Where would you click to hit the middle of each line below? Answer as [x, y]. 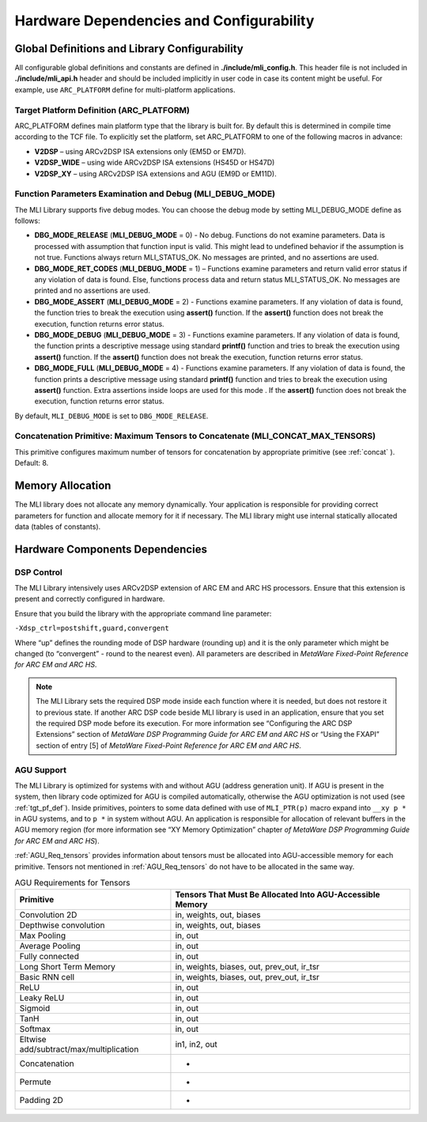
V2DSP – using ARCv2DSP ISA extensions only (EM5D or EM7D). [140, 151]
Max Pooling [43, 935]
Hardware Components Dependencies [111, 549]
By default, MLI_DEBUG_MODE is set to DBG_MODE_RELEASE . [111, 416]
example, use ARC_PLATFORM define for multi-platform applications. [125, 89]
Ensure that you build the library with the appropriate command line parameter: [143, 614]
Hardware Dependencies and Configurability [164, 21]
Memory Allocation [63, 486]
